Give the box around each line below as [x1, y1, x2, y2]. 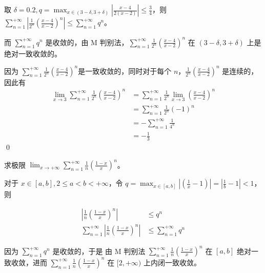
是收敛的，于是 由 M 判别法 [52, 245, 146, 256]
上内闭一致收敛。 [143, 257, 201, 267]
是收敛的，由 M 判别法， [45, 36, 129, 47]
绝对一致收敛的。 [4, 48, 62, 59]
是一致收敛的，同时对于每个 [78, 65, 172, 76]
